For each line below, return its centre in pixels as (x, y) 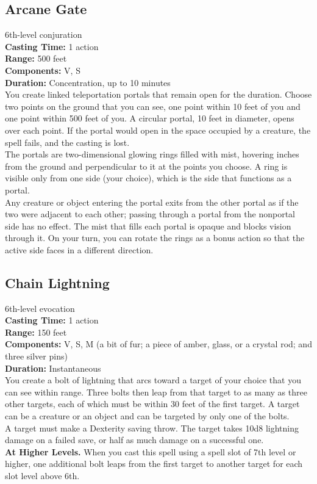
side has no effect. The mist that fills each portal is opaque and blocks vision (148, 226)
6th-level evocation (40, 308)
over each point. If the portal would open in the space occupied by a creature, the (158, 130)
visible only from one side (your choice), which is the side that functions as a (148, 178)
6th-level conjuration (44, 34)
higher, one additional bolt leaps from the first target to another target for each (154, 464)
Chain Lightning (57, 282)
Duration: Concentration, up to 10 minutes (88, 82)
